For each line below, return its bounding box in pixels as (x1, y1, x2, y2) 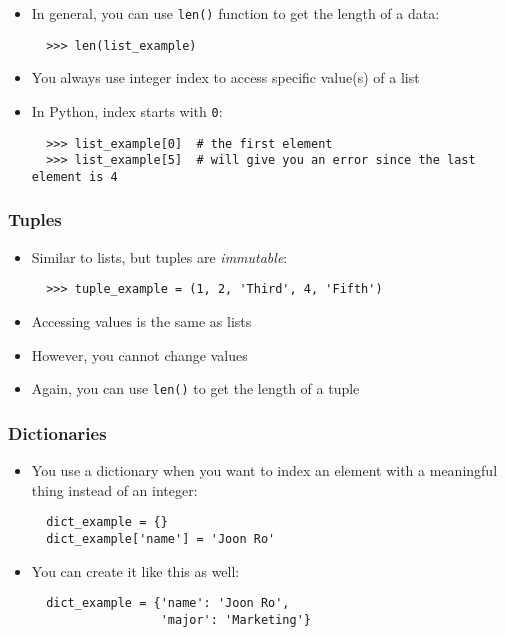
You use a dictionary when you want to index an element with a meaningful (31, 460, 498, 481)
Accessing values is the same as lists (31, 311, 252, 331)
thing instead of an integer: (31, 479, 198, 500)
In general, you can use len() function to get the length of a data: (31, 3, 440, 23)
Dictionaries (8, 420, 107, 445)
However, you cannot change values (31, 344, 248, 365)
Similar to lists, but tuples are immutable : (31, 246, 288, 267)
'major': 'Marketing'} (160, 612, 311, 627)
